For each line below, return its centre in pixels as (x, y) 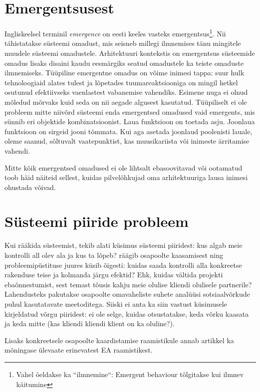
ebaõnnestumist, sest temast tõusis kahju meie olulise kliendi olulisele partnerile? (128, 284)
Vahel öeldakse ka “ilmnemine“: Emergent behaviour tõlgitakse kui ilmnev (130, 374)
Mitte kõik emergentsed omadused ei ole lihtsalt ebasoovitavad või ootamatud (124, 167)
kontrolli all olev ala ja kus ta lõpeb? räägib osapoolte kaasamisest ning (114, 255)
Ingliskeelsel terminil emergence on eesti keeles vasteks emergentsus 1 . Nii (115, 33)
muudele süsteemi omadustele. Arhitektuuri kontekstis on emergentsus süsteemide (130, 53)
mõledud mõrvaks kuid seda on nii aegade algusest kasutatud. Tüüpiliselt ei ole (126, 101)
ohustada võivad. (30, 187)
